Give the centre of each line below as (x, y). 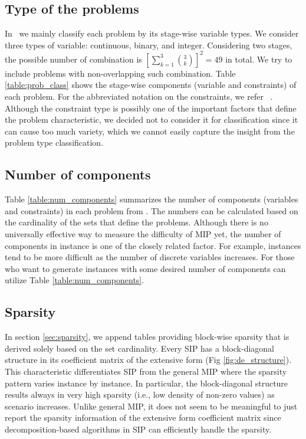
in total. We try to (259, 59)
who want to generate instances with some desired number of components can (145, 268)
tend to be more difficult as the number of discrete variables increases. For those (150, 257)
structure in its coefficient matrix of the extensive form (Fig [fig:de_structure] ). (148, 360)
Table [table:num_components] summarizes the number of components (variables (152, 199)
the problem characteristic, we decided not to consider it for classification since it (152, 119)
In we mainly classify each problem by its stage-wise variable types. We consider (152, 33)
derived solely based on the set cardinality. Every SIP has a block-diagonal (140, 348)
